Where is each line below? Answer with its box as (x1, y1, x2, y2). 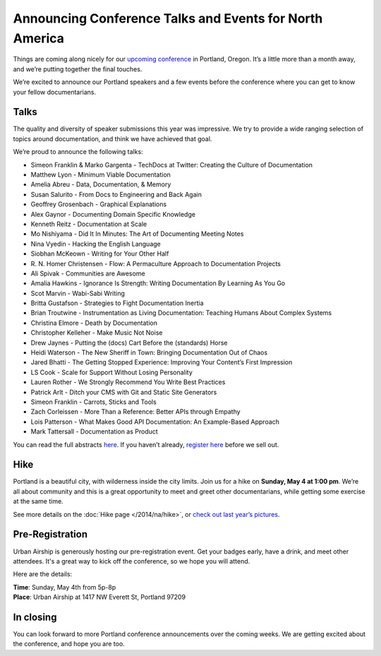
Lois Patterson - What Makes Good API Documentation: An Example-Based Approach (30, 417, 280, 426)
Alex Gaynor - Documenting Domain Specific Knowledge (30, 210, 195, 218)
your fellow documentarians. (13, 88, 97, 96)
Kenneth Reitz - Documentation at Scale (30, 220, 147, 228)
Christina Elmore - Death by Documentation (30, 318, 158, 327)
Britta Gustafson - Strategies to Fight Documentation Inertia (30, 299, 204, 307)
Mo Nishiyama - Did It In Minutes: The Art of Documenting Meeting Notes (30, 229, 244, 238)
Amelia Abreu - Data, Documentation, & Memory (30, 180, 171, 189)
